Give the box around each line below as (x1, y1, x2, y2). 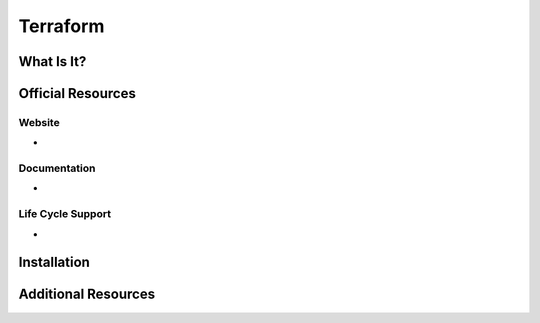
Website (18, 115, 60, 129)
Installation (18, 254, 90, 271)
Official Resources (18, 85, 137, 102)
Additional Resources (18, 286, 155, 303)
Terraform (18, 15, 105, 37)
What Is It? (18, 53, 87, 70)
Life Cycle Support (18, 207, 112, 221)
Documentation (18, 161, 96, 175)
